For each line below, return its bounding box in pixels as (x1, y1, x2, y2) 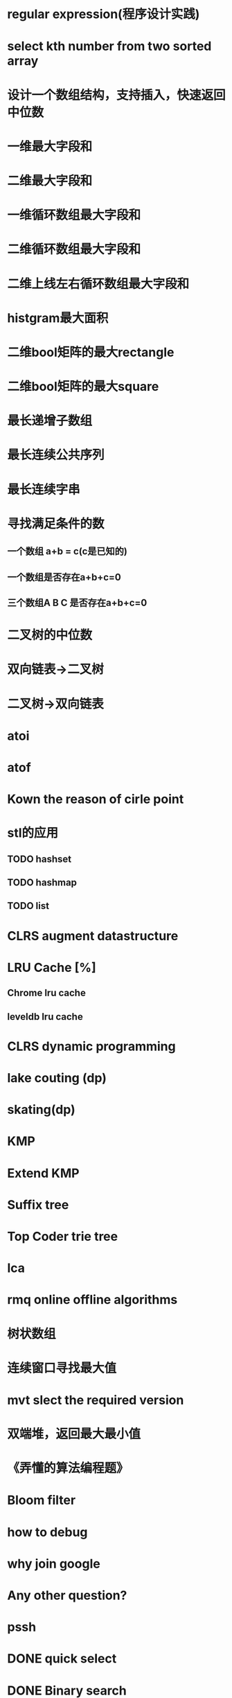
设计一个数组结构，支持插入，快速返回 (7, 87, 226, 103)
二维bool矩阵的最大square (7, 379, 159, 395)
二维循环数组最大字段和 (7, 242, 141, 257)
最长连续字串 (7, 481, 81, 497)
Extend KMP (7, 1165, 80, 1181)
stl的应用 (7, 825, 59, 841)
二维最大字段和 (7, 173, 93, 188)
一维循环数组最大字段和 (7, 207, 141, 223)
